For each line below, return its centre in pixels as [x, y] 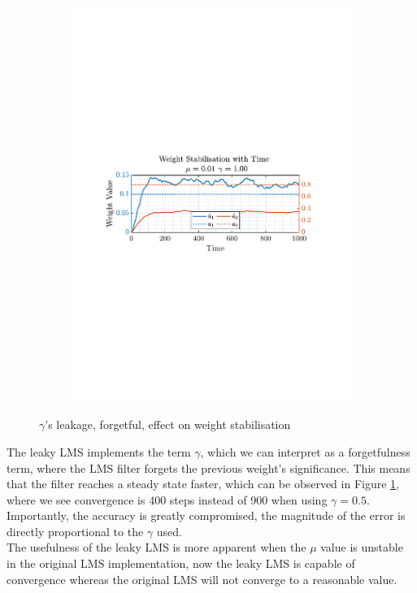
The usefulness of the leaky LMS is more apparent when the [156, 547]
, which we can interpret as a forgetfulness [305, 451]
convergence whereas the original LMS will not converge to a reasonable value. [202, 579]
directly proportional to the [75, 531]
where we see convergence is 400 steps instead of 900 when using [167, 499]
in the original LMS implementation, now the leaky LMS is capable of [181, 563]
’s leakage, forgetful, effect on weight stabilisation [168, 424]
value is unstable [362, 547]
